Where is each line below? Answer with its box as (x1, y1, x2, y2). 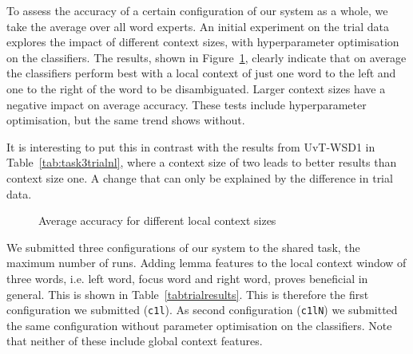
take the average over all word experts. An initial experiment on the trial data (6, 18, 390, 34)
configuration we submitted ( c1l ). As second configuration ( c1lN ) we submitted (6, 301, 398, 318)
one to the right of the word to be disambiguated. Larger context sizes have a (6, 80, 386, 96)
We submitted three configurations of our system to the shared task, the (6, 238, 360, 255)
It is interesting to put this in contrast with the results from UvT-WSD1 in (6, 138, 375, 155)
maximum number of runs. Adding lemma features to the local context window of (6, 254, 407, 271)
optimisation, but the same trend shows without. (6, 112, 245, 128)
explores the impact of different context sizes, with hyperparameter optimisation (6, 33, 399, 50)
